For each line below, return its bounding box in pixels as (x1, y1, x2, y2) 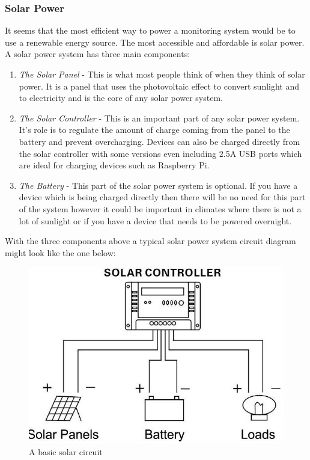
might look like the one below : (5, 246, 116, 259)
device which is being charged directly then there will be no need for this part (19, 191, 306, 203)
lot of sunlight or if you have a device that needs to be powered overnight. (19, 214, 292, 227)
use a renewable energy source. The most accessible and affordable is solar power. (5, 35, 305, 48)
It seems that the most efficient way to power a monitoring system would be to (5, 24, 296, 37)
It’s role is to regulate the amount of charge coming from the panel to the (19, 123, 290, 136)
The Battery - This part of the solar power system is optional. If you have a (19, 179, 298, 191)
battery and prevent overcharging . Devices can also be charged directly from (19, 135, 300, 147)
